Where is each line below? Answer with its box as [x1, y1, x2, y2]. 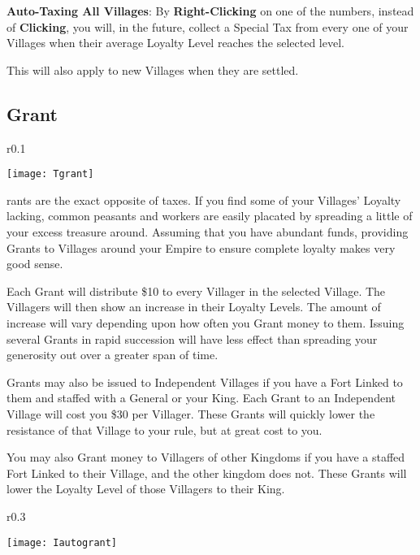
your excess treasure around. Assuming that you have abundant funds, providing [6, 223, 409, 241]
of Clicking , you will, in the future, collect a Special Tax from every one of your [6, 18, 409, 35]
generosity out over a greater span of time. [6, 346, 219, 363]
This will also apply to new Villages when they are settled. [6, 61, 299, 78]
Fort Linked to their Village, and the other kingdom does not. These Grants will [6, 464, 407, 481]
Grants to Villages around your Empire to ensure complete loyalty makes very [6, 239, 396, 256]
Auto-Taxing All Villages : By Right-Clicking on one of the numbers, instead [6, 2, 414, 19]
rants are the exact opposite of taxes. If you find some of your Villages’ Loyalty [6, 191, 401, 208]
